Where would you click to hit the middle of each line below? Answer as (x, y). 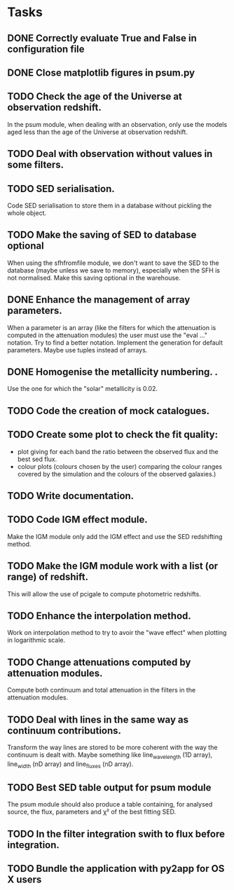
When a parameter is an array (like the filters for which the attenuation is (112, 327)
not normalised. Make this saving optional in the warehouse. (94, 278)
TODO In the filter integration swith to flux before (116, 834)
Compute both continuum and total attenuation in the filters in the (102, 690)
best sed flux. (37, 459)
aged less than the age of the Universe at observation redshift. (97, 132)
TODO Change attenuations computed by (99, 662)
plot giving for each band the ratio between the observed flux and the (118, 451)
